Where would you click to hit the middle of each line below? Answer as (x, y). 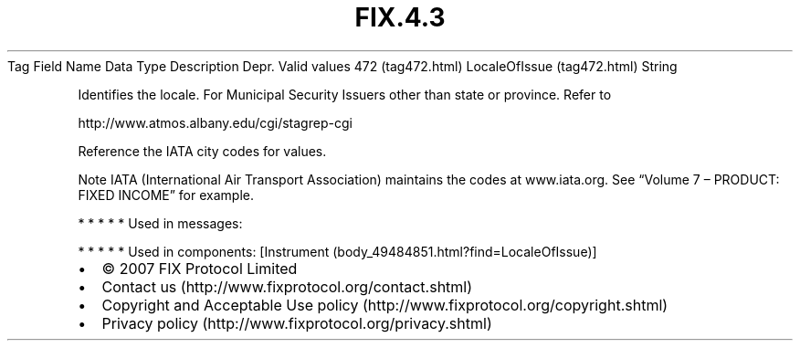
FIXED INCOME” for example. (166, 195)
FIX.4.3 (400, 17)
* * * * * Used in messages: (160, 223)
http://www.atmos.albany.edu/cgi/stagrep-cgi (215, 122)
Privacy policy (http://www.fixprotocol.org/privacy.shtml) (297, 323)
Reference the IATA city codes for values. (202, 151)
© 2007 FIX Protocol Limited (200, 268)
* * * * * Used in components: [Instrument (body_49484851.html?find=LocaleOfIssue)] (337, 251)
